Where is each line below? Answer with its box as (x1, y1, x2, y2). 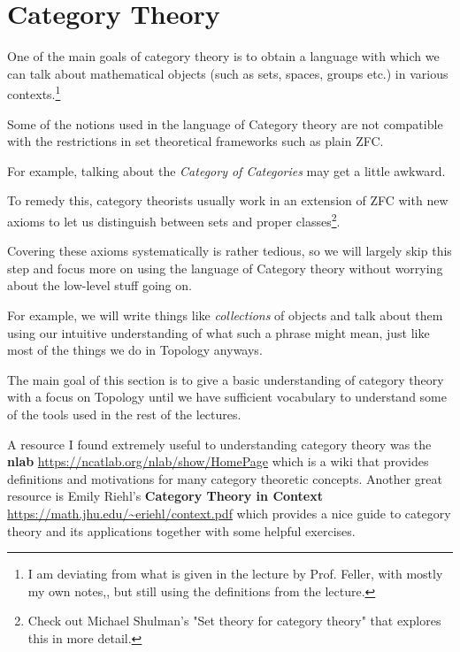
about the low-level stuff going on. (7, 276, 192, 295)
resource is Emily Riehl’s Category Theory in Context (7, 487, 323, 505)
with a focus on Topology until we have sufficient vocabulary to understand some (7, 387, 447, 406)
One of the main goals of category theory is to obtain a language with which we (7, 47, 440, 65)
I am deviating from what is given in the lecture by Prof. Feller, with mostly (27, 564, 443, 583)
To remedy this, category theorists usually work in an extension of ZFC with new (7, 191, 448, 210)
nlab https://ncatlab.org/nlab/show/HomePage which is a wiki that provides (7, 452, 429, 471)
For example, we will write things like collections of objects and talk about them (7, 305, 443, 324)
